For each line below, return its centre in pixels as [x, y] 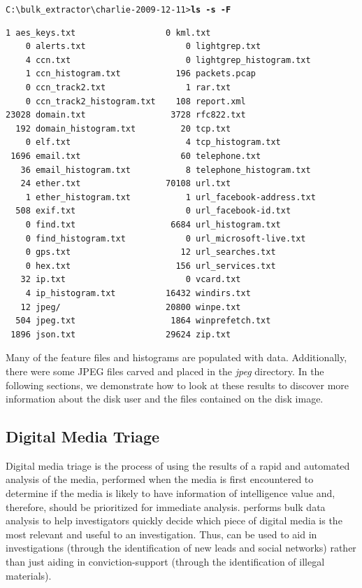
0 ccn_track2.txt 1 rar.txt [128, 88]
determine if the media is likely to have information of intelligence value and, [171, 493]
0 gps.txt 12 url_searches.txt [151, 252]
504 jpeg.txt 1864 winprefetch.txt [143, 321]
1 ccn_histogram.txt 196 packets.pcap [140, 74]
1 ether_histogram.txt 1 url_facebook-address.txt [171, 197]
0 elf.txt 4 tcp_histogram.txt [153, 142]
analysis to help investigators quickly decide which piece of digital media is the [174, 520]
